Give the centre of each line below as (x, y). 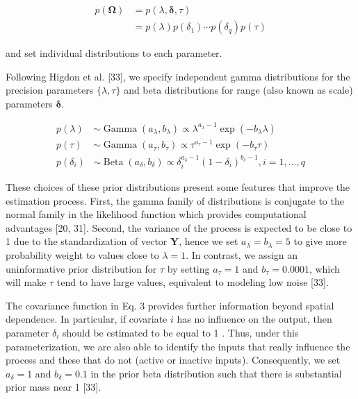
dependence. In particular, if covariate (87, 319)
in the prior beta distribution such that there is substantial (216, 373)
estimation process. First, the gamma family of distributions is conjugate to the (175, 200)
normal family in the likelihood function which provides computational (156, 214)
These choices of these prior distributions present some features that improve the (178, 187)
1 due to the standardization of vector (87, 241)
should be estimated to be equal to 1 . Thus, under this (181, 332)
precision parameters (50, 90)
